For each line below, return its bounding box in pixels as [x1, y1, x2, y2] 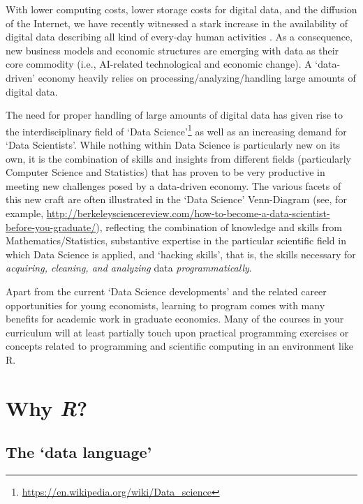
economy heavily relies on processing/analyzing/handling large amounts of [38, 70, 356, 84]
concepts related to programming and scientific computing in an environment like [6, 339, 354, 353]
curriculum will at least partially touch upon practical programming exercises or [6, 325, 349, 339]
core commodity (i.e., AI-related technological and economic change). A [6, 57, 312, 71]
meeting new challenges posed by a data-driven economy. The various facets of [6, 178, 341, 193]
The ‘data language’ [6, 441, 152, 463]
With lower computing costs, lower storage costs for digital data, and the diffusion [6, 2, 357, 16]
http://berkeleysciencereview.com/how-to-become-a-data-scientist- [46, 205, 330, 220]
